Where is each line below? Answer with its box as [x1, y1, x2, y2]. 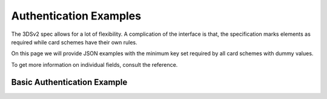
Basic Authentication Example [11, 77, 128, 87]
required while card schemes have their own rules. [11, 38, 137, 46]
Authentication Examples [11, 9, 142, 22]
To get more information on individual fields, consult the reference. [11, 61, 178, 68]
